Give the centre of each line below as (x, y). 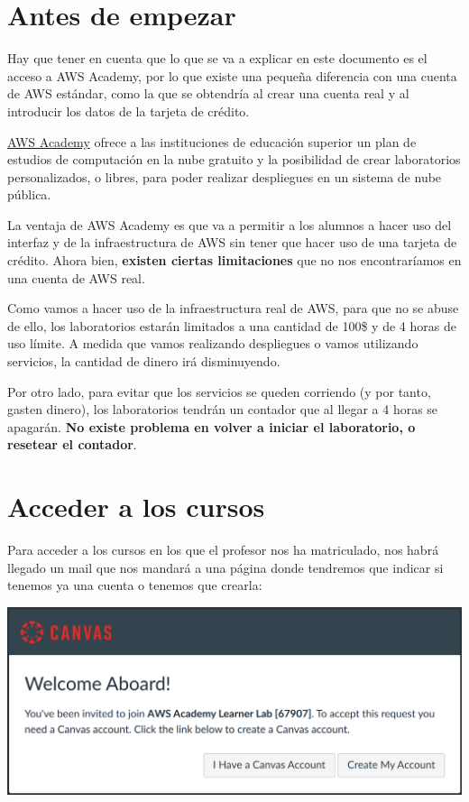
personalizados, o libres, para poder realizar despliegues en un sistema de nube (225, 176)
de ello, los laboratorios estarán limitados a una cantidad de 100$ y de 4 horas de (232, 325)
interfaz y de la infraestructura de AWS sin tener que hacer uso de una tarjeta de (232, 242)
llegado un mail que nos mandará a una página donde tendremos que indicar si (225, 567)
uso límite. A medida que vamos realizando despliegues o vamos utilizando (213, 343)
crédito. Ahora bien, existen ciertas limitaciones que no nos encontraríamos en (234, 260)
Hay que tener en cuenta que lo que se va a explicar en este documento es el (217, 58)
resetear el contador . (72, 444)
